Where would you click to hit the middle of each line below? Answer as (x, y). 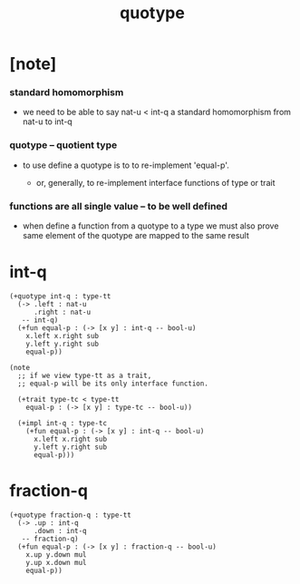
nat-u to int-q (47, 122)
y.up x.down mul (57, 562)
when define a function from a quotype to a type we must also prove (150, 226)
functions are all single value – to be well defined (119, 206)
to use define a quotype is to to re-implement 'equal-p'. (126, 165)
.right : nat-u (62, 312)
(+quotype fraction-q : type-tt (70, 515)
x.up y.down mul (57, 555)
